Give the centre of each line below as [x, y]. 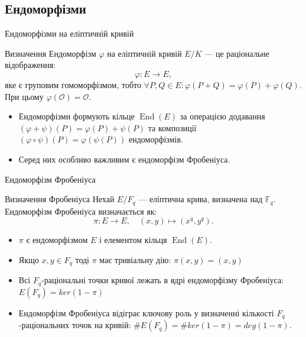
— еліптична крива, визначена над [201, 199]
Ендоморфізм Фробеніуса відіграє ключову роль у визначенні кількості [146, 312]
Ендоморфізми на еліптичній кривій [69, 33]
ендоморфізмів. [156, 139]
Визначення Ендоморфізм [51, 53]
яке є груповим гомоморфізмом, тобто [73, 84]
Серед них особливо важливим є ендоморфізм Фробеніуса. [124, 159]
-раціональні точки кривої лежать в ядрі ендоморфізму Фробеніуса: [163, 280]
